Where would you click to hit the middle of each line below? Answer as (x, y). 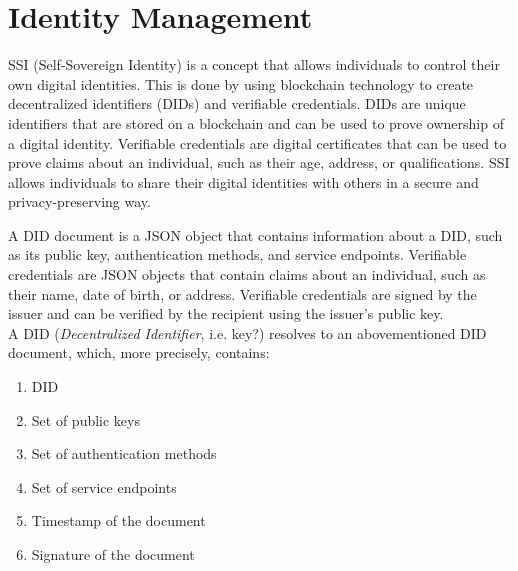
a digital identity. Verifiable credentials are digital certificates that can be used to (257, 142)
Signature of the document (113, 554)
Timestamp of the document (118, 520)
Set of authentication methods (124, 453)
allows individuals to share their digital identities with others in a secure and (243, 181)
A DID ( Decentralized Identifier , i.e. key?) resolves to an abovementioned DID (247, 332)
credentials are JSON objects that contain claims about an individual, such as (247, 274)
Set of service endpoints (104, 486)
